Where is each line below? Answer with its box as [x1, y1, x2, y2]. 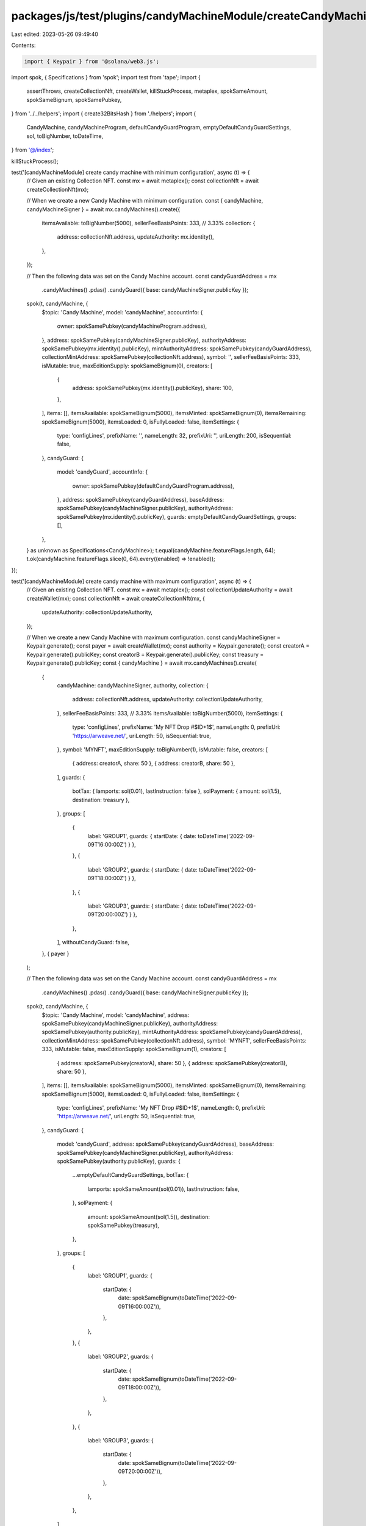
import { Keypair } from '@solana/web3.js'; [24, 58, 160, 65]
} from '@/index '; [11, 146, 54, 154]
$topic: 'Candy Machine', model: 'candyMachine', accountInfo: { [41, 308, 203, 316]
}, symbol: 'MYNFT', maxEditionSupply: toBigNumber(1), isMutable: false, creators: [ [57, 745, 268, 753]
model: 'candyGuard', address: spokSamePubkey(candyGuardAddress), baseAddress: [57, 1140, 274, 1148]
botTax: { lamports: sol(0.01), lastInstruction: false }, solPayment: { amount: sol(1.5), [72, 787, 281, 795]
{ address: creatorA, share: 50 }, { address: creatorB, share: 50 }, [72, 760, 235, 767]
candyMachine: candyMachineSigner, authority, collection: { [57, 682, 209, 689]
